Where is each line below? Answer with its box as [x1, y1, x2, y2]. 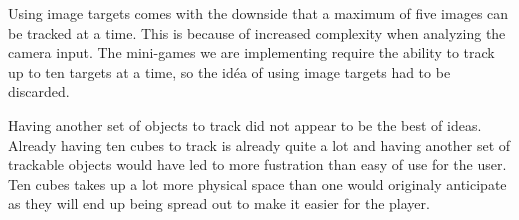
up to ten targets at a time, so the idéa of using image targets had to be [8, 61, 451, 82]
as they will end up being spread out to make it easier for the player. [8, 193, 430, 214]
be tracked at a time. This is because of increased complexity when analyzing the [8, 22, 506, 43]
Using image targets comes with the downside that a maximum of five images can [8, 3, 509, 23]
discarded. [8, 81, 70, 102]
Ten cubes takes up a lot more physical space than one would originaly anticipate [8, 173, 507, 194]
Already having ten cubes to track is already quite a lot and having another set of [8, 134, 511, 155]
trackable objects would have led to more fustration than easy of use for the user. [8, 154, 507, 175]
